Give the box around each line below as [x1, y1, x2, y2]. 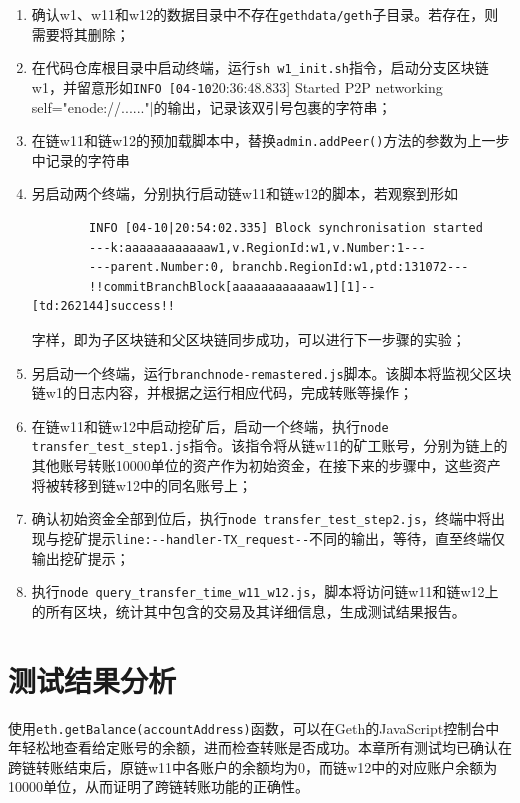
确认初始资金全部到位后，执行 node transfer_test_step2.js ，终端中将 [31, 508, 492, 529]
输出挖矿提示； [31, 547, 130, 568]
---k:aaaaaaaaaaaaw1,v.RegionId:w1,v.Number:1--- [89, 240, 426, 255]
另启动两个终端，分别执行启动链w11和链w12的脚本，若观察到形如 [31, 183, 459, 204]
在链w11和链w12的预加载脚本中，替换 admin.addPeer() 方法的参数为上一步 [31, 130, 510, 151]
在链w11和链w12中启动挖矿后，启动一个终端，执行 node [31, 415, 389, 436]
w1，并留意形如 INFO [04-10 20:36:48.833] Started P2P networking [31, 76, 443, 97]
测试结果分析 [8, 659, 177, 700]
